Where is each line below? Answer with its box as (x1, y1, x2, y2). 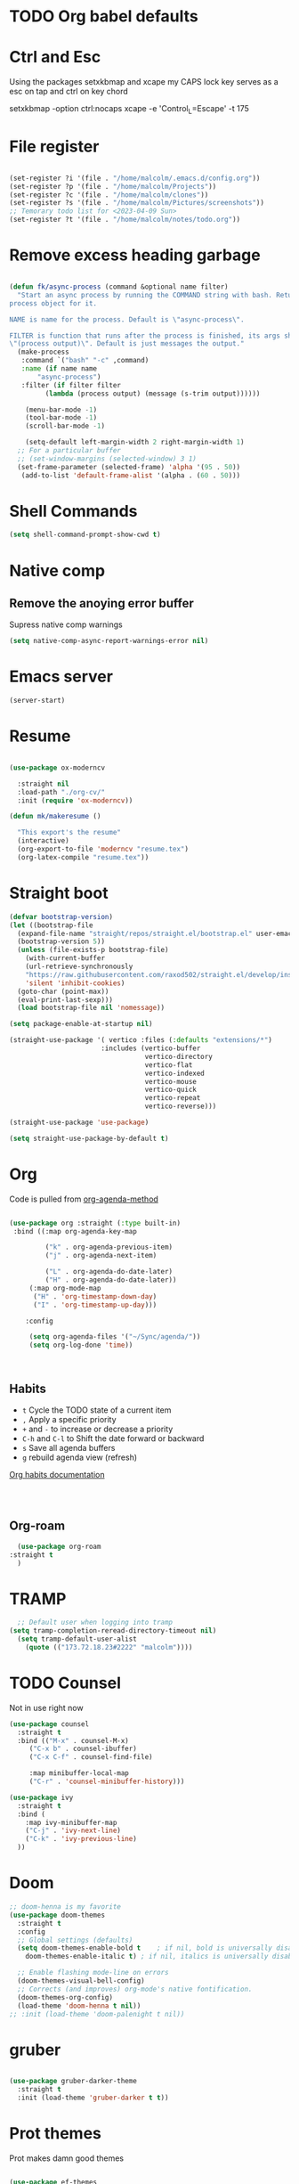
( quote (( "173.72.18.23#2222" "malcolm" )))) (25, 1643, 193, 1652)
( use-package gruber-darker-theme (9, 2077, 138, 2086)
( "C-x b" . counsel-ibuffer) (28, 1744, 138, 1754)
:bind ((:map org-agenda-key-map (12, 1226, 138, 1235)
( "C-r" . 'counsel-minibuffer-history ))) (28, 1777, 185, 1787)
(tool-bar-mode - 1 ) (25, 413, 98, 422)
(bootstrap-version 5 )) (17, 937, 105, 946)
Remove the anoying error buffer (9, 595, 194, 611)
